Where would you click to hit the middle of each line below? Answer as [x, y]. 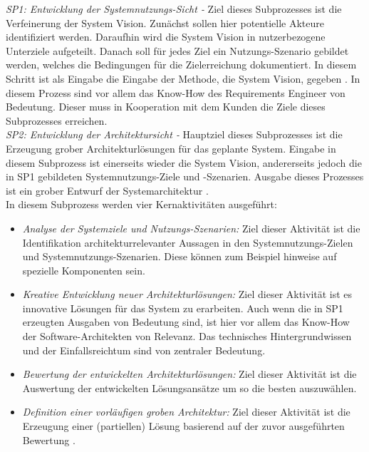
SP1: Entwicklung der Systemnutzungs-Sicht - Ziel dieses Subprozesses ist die [174, 9]
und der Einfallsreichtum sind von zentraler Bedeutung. [144, 350]
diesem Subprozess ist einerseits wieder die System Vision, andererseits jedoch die [184, 162]
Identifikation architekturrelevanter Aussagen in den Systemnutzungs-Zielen [188, 242]
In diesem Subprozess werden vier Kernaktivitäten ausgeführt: [141, 204]
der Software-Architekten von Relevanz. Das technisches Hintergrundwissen [187, 336]
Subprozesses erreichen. [57, 120]
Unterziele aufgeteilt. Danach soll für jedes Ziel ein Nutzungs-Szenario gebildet [177, 50]
